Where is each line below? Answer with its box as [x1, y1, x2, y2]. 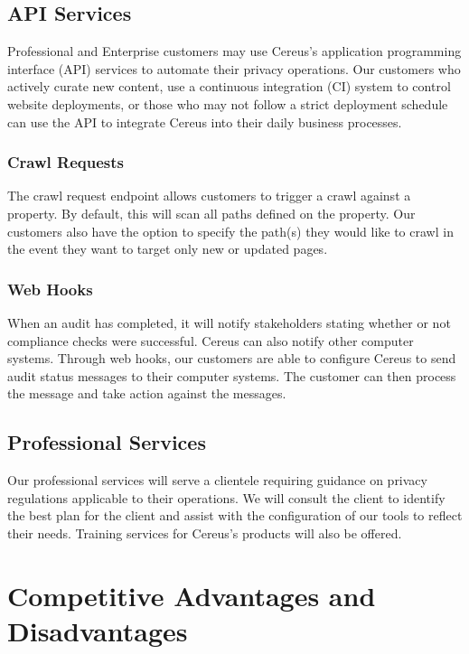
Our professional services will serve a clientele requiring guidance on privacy [7, 471, 427, 490]
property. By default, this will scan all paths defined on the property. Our [7, 203, 416, 222]
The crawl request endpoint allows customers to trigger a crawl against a [7, 186, 411, 205]
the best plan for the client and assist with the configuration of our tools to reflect [7, 506, 463, 525]
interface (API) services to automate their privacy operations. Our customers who [7, 59, 461, 78]
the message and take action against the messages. [7, 384, 286, 403]
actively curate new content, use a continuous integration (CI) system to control [7, 77, 451, 96]
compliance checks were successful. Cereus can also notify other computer [7, 331, 414, 350]
